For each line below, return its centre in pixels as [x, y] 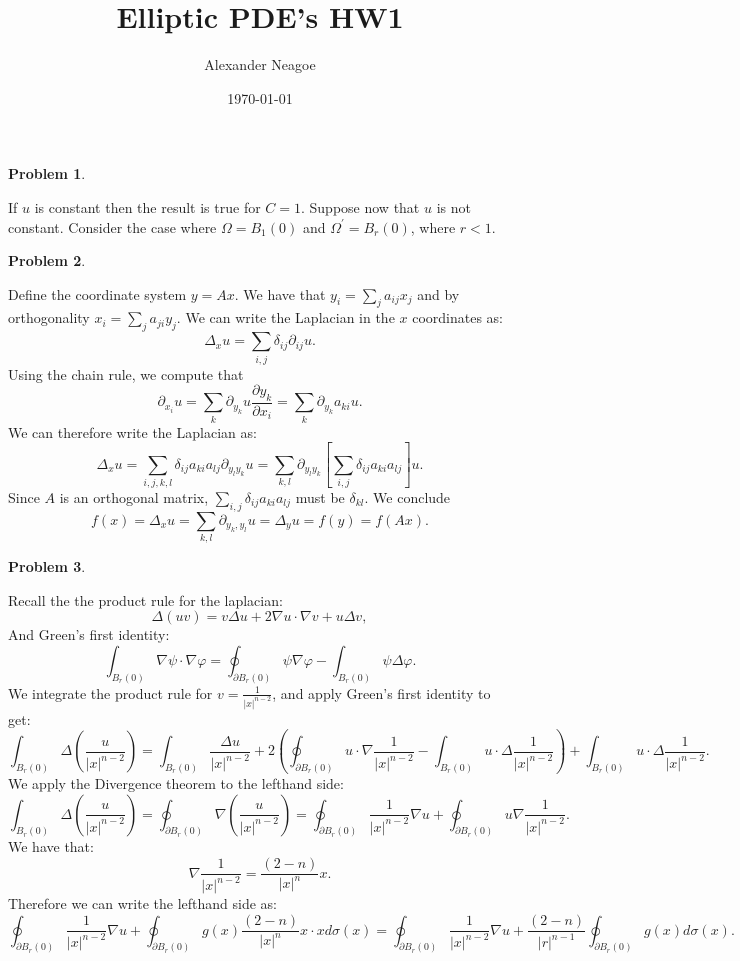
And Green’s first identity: [89, 634]
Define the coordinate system [97, 293]
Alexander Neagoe [260, 64]
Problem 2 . [47, 260]
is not [453, 206]
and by [438, 293]
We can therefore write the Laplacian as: [132, 431]
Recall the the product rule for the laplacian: [145, 599]
